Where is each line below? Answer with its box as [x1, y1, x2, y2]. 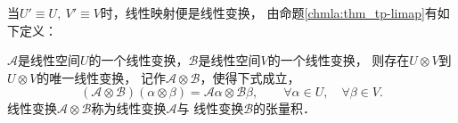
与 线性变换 [176, 99, 244, 118]
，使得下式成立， [200, 68, 300, 86]
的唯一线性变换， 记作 [37, 68, 166, 86]
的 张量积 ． [253, 99, 316, 118]
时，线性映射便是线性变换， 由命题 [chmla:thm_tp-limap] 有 [100, 4, 438, 21]
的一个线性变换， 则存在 [267, 51, 410, 70]
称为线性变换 [91, 99, 167, 118]
